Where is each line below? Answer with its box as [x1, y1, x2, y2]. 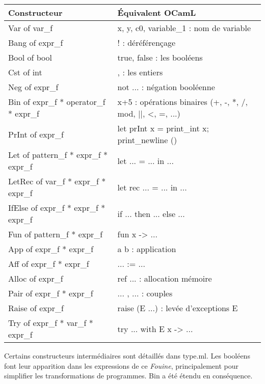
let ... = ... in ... [117, 154, 174, 167]
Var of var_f [8, 22, 53, 34]
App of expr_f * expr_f [8, 243, 94, 255]
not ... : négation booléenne [117, 81, 215, 93]
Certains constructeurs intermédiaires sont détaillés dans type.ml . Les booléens [4, 350, 250, 361]
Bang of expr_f [8, 37, 63, 48]
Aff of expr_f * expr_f [8, 258, 89, 269]
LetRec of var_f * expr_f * [8, 175, 106, 187]
